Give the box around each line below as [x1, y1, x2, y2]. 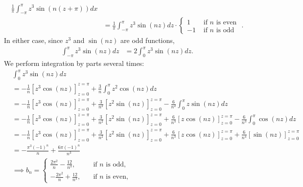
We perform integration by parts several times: [4, 58, 144, 68]
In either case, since [4, 35, 63, 45]
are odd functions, [120, 35, 175, 45]
